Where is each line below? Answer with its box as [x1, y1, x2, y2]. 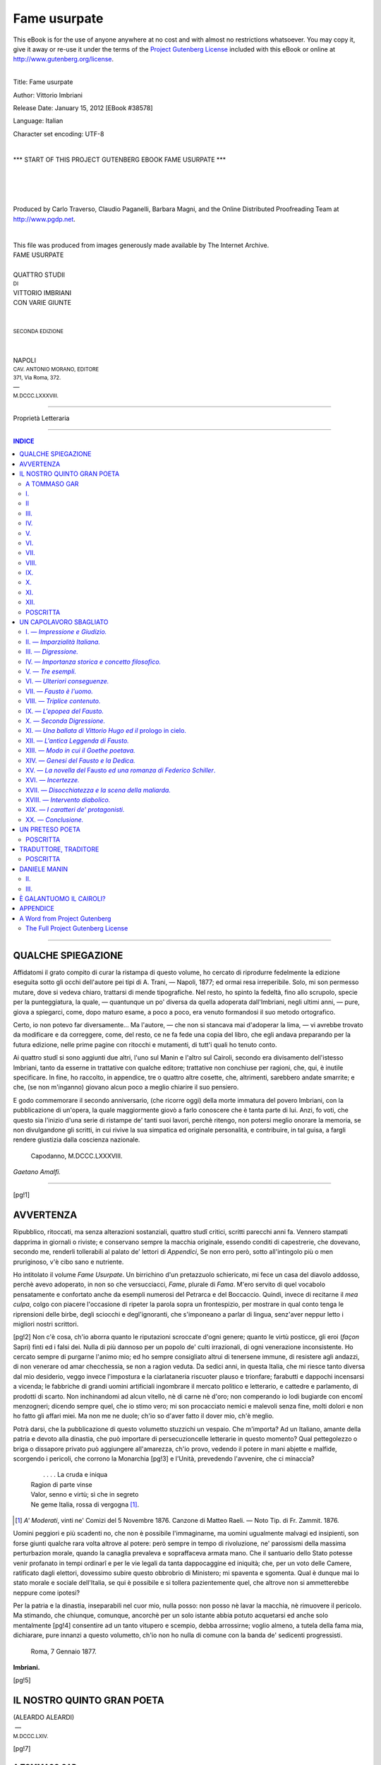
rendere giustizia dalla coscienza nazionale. [13, 1135, 140, 1144]
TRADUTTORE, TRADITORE [19, 845, 99, 854]
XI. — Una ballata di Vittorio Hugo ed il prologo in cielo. [25, 726, 187, 735]
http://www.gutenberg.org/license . [13, 55, 114, 64]
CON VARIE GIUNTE [13, 299, 72, 307]
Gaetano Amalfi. [13, 1168, 61, 1176]
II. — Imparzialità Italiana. [25, 638, 100, 646]
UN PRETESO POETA [19, 825, 80, 834]
